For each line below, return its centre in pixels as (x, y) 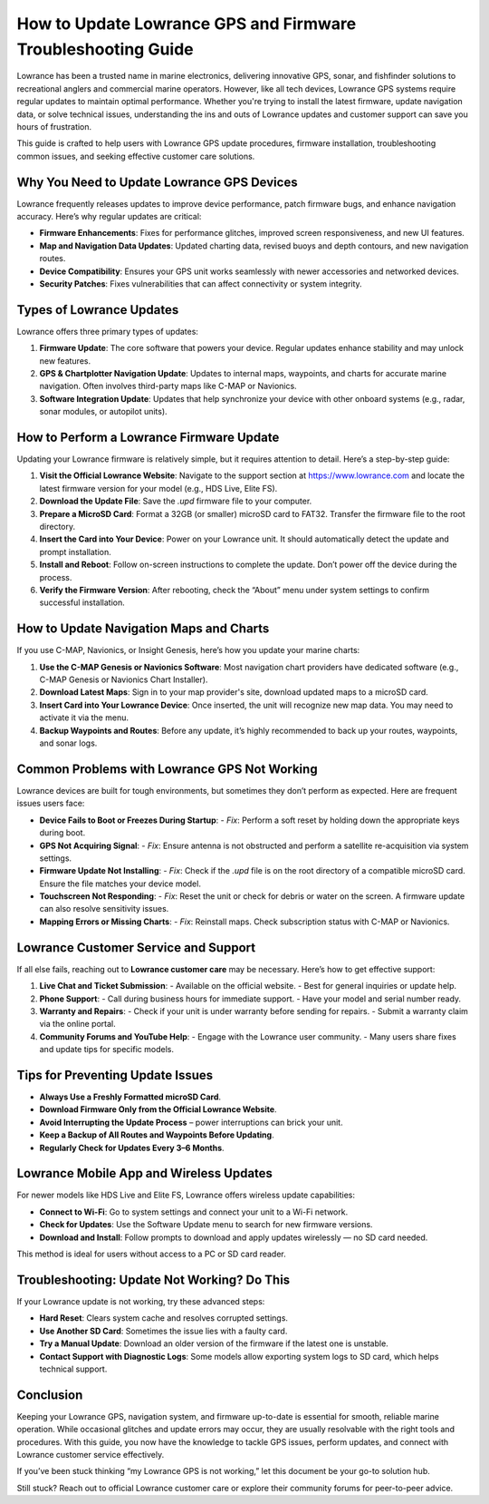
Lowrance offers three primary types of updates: (108, 331)
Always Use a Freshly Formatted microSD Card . (130, 1097)
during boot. (62, 833)
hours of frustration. (54, 126)
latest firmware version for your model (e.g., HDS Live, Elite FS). (158, 488)
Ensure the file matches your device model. (120, 884)
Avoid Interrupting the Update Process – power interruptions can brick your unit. (191, 1122)
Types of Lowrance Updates (98, 310)
